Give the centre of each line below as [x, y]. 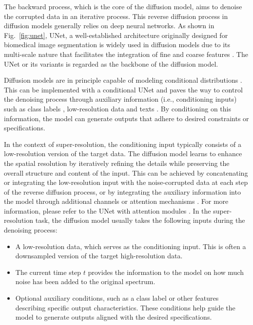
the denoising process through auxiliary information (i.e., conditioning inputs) [120, 99]
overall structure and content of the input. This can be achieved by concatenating [126, 172]
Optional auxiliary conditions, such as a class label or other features [117, 298]
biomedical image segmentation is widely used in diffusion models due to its [117, 45]
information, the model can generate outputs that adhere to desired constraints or [126, 118]
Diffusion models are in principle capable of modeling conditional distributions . [123, 80]
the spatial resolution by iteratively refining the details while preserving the [117, 163]
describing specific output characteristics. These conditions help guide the [125, 307]
